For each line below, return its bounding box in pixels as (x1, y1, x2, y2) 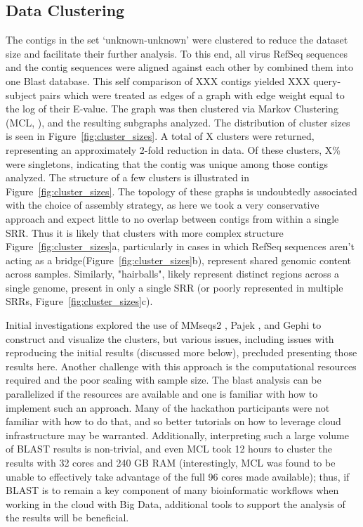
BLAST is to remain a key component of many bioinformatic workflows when (6, 483, 339, 497)
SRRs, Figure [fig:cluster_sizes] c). (6, 294, 153, 308)
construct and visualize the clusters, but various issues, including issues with (6, 331, 334, 346)
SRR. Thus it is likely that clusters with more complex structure (6, 225, 284, 240)
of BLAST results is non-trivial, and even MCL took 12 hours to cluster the (6, 441, 333, 456)
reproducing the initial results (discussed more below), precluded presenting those (6, 345, 357, 360)
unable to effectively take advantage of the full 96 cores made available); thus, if (6, 469, 350, 483)
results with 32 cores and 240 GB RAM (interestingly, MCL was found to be (6, 455, 336, 470)
